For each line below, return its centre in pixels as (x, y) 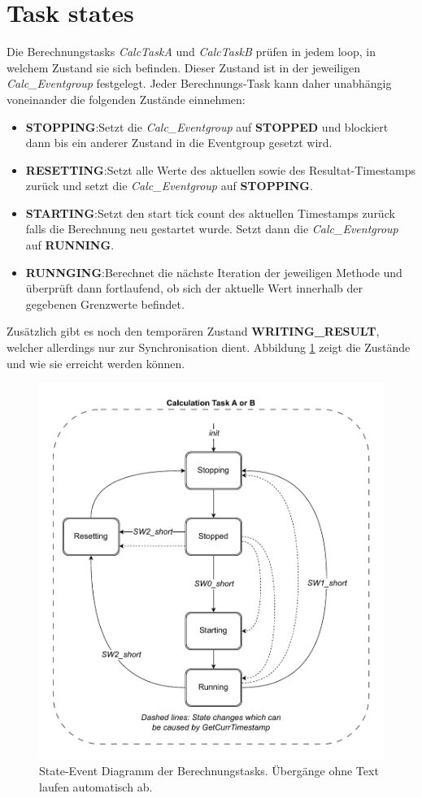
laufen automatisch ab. (96, 786)
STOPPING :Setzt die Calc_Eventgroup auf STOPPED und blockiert (207, 126)
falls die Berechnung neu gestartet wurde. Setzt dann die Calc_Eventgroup (212, 229)
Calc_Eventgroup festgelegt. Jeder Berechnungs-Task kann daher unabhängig (199, 83)
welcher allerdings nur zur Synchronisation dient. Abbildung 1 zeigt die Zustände (209, 347)
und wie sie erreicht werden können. (96, 363)
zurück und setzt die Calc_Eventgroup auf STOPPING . (169, 186)
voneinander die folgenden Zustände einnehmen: (126, 99)
